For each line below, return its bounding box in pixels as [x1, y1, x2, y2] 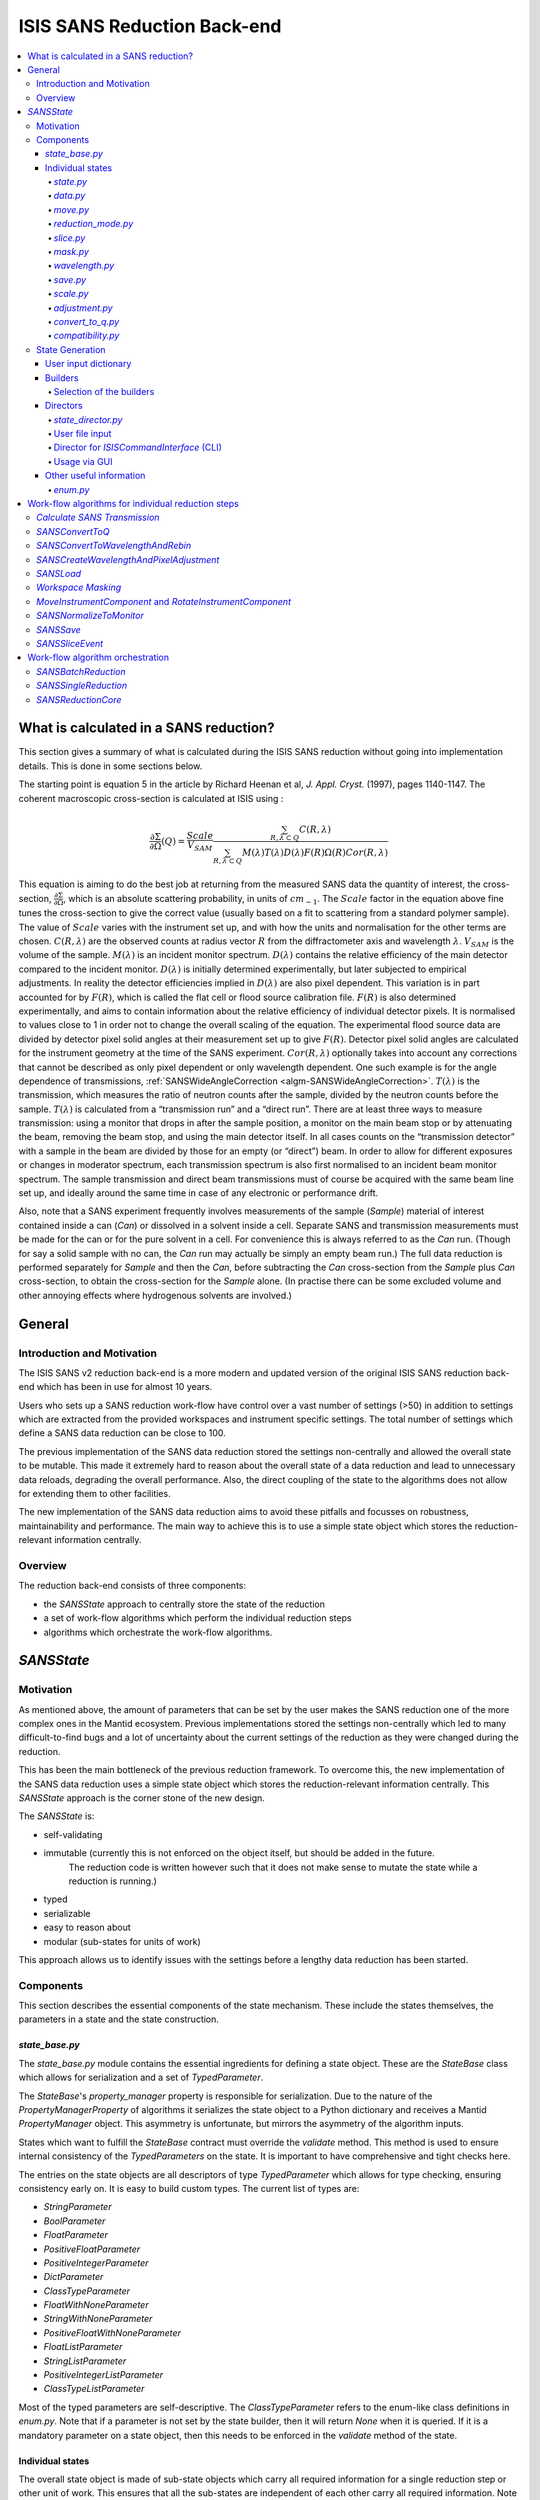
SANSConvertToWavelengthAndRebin [36, 540, 192, 552]
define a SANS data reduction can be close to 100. [18, 1427, 227, 1439]
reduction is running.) [68, 1875, 157, 1887]
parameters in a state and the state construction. [18, 2013, 220, 2025]
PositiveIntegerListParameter [43, 2369, 164, 2381]
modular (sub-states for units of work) [43, 1935, 202, 1947]
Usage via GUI [53, 455, 114, 467]
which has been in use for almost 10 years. [36, 1381, 213, 1393]
